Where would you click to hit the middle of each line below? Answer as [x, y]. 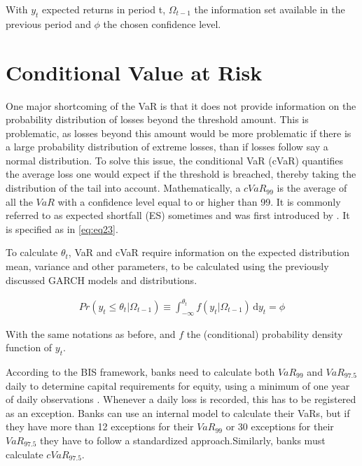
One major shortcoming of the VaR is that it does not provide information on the [181, 105]
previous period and [48, 23]
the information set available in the [270, 9]
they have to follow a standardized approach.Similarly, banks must [183, 440]
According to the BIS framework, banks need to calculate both [140, 371]
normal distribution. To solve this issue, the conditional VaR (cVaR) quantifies [175, 160]
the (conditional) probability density [265, 333]
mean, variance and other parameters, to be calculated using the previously [167, 266]
